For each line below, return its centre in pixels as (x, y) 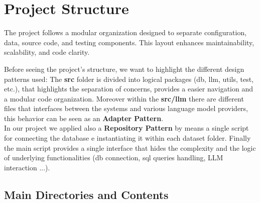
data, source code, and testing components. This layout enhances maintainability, (129, 42)
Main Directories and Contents (86, 194)
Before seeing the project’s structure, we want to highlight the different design (124, 69)
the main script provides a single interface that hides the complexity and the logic (130, 147)
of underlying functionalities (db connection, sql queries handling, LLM (114, 158)
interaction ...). (27, 167)
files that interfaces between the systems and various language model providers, (126, 108)
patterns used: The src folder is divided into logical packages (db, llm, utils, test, (129, 79)
